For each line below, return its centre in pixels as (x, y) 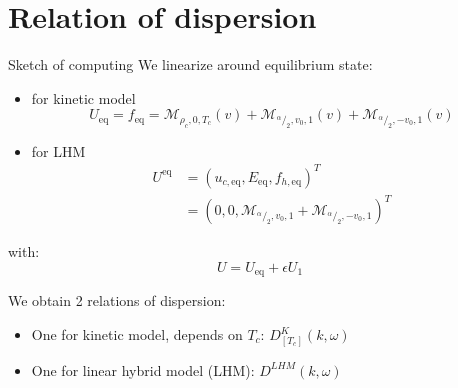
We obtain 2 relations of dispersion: (117, 300)
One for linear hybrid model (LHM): (143, 369)
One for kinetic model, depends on (137, 334)
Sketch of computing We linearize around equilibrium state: (190, 64)
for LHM (58, 150)
